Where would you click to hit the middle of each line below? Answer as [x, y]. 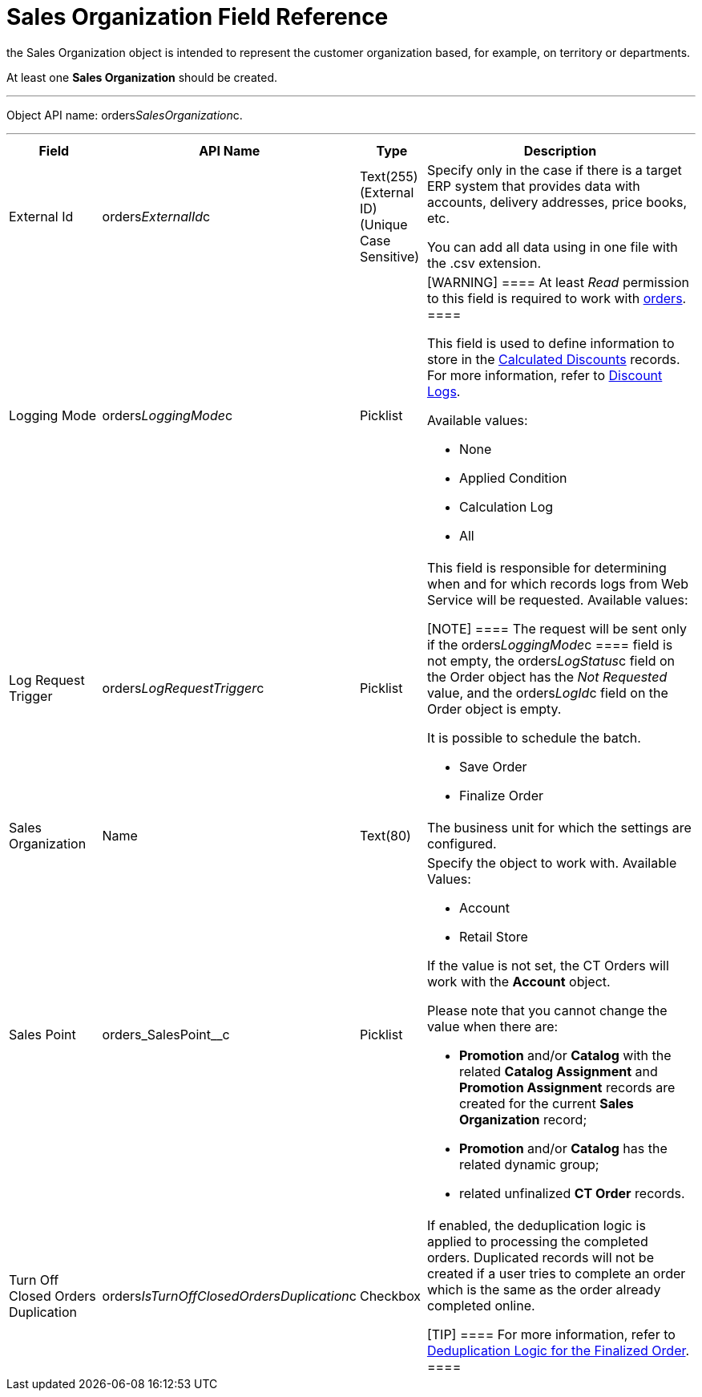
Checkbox [390, 1296]
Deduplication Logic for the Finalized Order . [558, 1350]
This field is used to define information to [551, 343]
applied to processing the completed [537, 1241]
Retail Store [493, 936]
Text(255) [389, 176]
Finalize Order [501, 795]
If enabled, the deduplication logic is [536, 1225]
